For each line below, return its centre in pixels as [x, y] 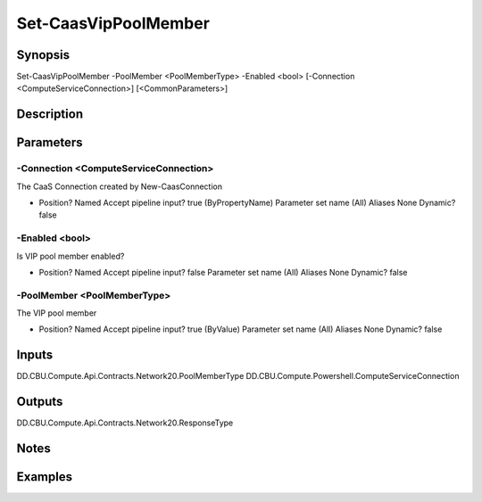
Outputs [40, 402]
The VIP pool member [57, 313]
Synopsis [43, 55]
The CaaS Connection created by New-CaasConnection [120, 186]
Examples [45, 477]
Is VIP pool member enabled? [71, 256]
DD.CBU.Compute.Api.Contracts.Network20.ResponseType [125, 423]
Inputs [35, 355]
